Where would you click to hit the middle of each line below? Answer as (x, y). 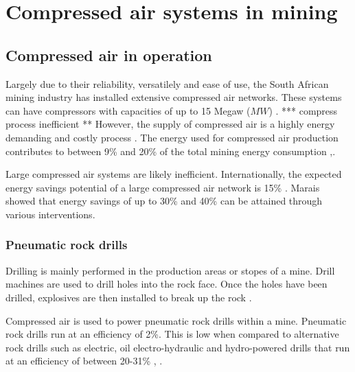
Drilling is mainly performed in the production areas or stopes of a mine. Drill (170, 270)
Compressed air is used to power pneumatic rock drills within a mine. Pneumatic (176, 320)
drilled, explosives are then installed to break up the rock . (129, 297)
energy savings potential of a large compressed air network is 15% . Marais (163, 187)
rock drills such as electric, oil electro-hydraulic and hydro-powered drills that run (178, 347)
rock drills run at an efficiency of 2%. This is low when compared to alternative (172, 334)
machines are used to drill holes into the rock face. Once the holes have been (167, 284)
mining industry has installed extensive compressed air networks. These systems (174, 97)
